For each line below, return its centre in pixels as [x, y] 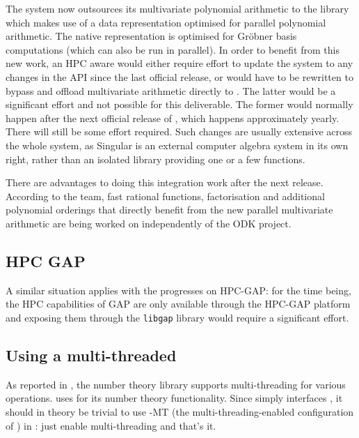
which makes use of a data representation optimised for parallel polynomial [166, 22]
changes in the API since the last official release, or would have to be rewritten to [179, 76]
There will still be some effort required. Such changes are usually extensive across [179, 131]
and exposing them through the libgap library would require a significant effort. [177, 317]
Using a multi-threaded [91, 355]
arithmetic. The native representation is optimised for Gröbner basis [151, 36]
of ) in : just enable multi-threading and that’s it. [111, 425]
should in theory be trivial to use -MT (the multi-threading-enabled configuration [180, 411]
